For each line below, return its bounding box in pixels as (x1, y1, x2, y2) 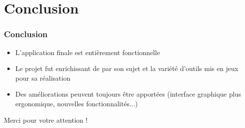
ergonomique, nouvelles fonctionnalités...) (15, 98, 138, 108)
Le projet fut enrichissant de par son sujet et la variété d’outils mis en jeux (15, 63, 239, 73)
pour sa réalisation (15, 72, 71, 83)
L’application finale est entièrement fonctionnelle (15, 47, 160, 57)
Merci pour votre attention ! (4, 114, 88, 125)
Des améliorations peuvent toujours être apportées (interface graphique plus (15, 89, 241, 99)
